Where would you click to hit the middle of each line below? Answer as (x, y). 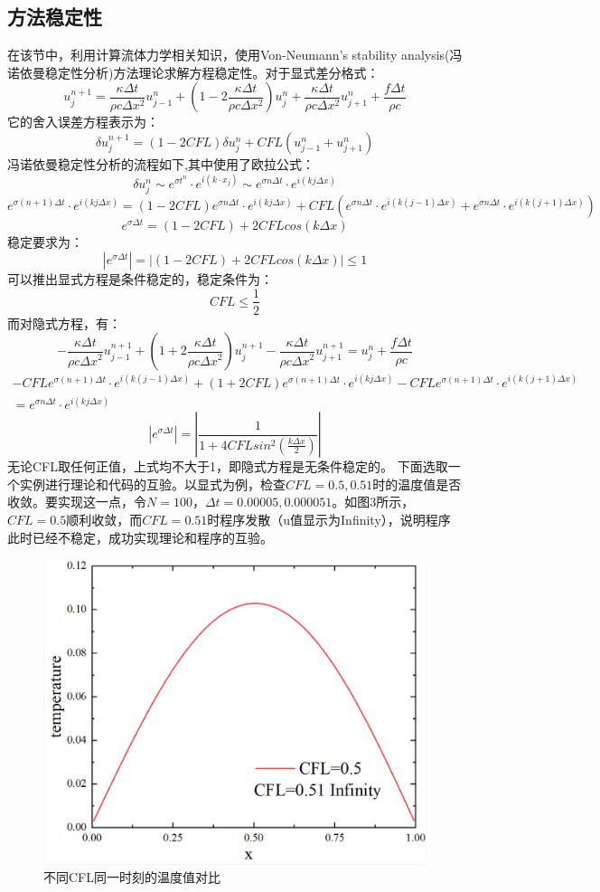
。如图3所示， (373, 502)
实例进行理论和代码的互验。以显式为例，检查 (152, 484)
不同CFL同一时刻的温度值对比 (132, 877)
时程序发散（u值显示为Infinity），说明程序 (329, 519)
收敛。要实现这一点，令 (77, 502)
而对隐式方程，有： (64, 323)
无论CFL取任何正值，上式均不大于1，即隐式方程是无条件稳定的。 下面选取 (228, 466)
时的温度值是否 (417, 484)
